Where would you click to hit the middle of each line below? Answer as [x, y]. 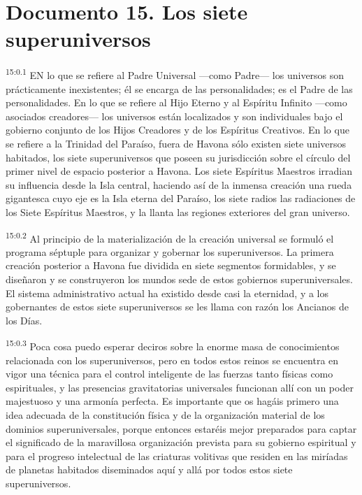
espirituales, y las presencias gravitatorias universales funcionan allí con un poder [180, 387]
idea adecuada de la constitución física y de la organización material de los [165, 414]
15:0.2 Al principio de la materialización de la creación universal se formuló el [170, 237]
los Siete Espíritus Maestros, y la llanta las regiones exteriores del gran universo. [178, 211]
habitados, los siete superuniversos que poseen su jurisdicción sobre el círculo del [178, 157]
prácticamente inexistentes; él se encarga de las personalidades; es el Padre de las [179, 88]
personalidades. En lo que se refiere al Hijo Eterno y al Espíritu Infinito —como [176, 102]
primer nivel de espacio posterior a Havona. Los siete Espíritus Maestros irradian [179, 171]
